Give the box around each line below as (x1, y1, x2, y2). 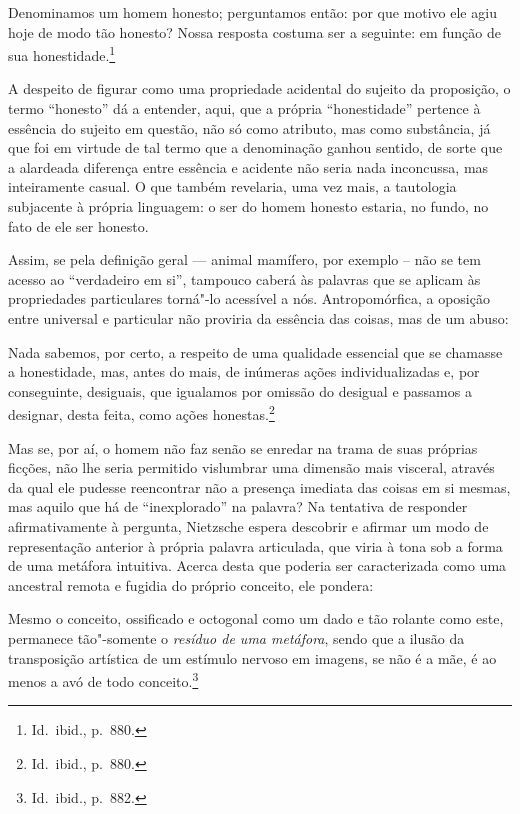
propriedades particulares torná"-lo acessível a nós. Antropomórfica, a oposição (8, 288, 490, 309)
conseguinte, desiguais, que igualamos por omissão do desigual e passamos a (8, 380, 472, 401)
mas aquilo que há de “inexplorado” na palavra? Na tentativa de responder (8, 496, 468, 517)
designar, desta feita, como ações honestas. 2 (8, 401, 275, 424)
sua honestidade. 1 (8, 42, 116, 65)
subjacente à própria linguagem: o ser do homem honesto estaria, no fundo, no (8, 196, 489, 216)
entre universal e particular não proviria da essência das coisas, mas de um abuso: (8, 307, 509, 328)
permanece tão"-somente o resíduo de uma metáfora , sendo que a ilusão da (8, 627, 465, 648)
